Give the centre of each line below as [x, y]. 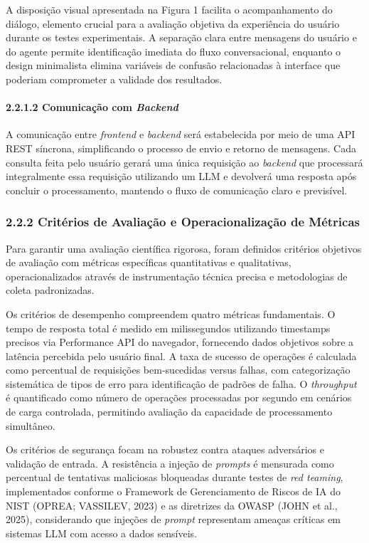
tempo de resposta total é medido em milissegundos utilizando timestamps [168, 328]
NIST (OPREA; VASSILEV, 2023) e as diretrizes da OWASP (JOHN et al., [172, 505]
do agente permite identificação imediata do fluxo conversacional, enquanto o [173, 51]
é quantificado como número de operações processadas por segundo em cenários [179, 397]
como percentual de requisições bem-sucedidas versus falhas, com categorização [178, 370]
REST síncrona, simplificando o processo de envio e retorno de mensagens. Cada [181, 148]
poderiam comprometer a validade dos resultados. [114, 79]
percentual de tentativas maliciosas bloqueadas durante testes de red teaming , [175, 477]
